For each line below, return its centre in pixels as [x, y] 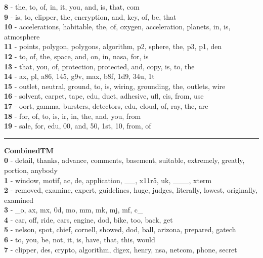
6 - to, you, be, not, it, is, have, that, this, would [80, 240]
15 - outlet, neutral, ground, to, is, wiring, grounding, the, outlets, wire [115, 86]
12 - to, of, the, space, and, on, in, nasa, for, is [76, 56]
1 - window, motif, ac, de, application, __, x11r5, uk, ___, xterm [108, 180]
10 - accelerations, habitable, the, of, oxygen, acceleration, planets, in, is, [117, 27]
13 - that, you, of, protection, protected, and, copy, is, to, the [99, 66]
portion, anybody [31, 170]
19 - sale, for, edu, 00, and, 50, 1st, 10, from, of [78, 126]
